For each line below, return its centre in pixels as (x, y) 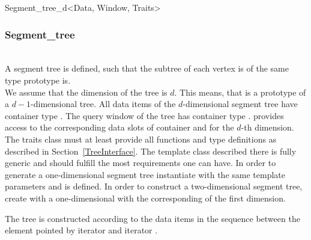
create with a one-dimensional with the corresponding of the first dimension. (145, 198)
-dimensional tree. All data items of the (103, 104)
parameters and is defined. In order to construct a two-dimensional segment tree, (154, 186)
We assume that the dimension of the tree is (86, 92)
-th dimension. (267, 127)
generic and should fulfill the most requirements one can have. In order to (140, 163)
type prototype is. (38, 80)
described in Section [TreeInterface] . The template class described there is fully (151, 151)
